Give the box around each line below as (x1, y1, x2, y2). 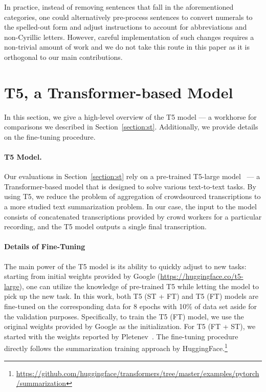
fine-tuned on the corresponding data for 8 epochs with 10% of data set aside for (4, 301, 257, 311)
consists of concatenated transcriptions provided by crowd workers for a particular (4, 211, 262, 222)
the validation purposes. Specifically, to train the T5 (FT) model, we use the (4, 311, 244, 321)
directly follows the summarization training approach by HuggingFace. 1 (4, 341, 228, 354)
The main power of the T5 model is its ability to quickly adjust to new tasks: (4, 260, 247, 271)
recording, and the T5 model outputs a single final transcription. (4, 221, 207, 232)
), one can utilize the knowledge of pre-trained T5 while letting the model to (19, 280, 259, 291)
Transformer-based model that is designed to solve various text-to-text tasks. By (4, 181, 256, 191)
